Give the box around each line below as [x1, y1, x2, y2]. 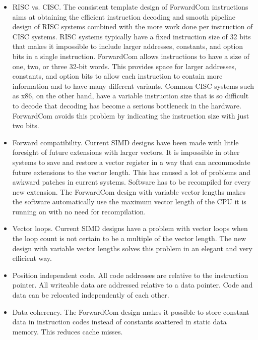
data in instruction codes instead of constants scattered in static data [12, 316, 227, 327]
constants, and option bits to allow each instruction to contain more [12, 71, 223, 81]
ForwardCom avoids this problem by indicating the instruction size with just [12, 110, 249, 121]
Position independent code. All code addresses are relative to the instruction [12, 269, 248, 280]
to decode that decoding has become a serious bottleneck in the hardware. [12, 100, 241, 110]
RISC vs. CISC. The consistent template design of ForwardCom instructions [12, 2, 248, 12]
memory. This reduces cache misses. [12, 326, 123, 336]
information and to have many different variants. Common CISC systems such [12, 80, 254, 91]
